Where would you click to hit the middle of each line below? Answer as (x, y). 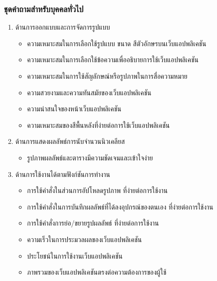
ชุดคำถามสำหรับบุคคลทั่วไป (44, 9)
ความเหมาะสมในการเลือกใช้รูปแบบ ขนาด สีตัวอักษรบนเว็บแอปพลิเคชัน (117, 43)
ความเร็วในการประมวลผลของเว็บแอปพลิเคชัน (84, 239)
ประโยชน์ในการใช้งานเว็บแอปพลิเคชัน (75, 255)
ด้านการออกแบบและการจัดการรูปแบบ (63, 27)
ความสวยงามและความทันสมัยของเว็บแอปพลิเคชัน (89, 92)
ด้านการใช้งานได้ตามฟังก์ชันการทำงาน (63, 174)
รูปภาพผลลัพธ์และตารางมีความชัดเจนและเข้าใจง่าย (90, 157)
